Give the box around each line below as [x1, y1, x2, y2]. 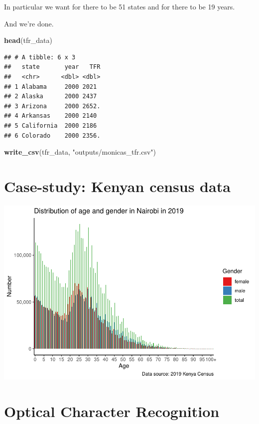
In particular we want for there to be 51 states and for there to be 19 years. [4, 1, 235, 11]
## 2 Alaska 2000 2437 [4, 93, 97, 100]
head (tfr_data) [4, 35, 52, 45]
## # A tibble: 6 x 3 [4, 53, 76, 61]
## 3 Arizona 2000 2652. [4, 102, 101, 110]
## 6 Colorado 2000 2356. [4, 132, 101, 139]
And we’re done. [4, 18, 54, 28]
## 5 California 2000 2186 [4, 122, 97, 129]
